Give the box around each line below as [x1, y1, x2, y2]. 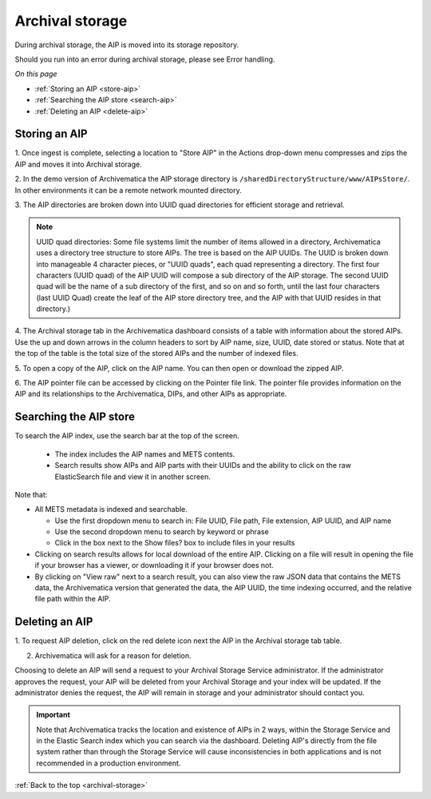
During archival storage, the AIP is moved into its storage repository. [14, 40, 239, 50]
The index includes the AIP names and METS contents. [54, 449, 235, 459]
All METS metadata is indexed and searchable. [34, 505, 188, 514]
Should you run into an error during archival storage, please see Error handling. [14, 54, 275, 64]
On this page [14, 69, 57, 79]
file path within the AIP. [34, 594, 111, 604]
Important [36, 710, 71, 720]
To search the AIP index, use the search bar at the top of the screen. [14, 431, 239, 441]
